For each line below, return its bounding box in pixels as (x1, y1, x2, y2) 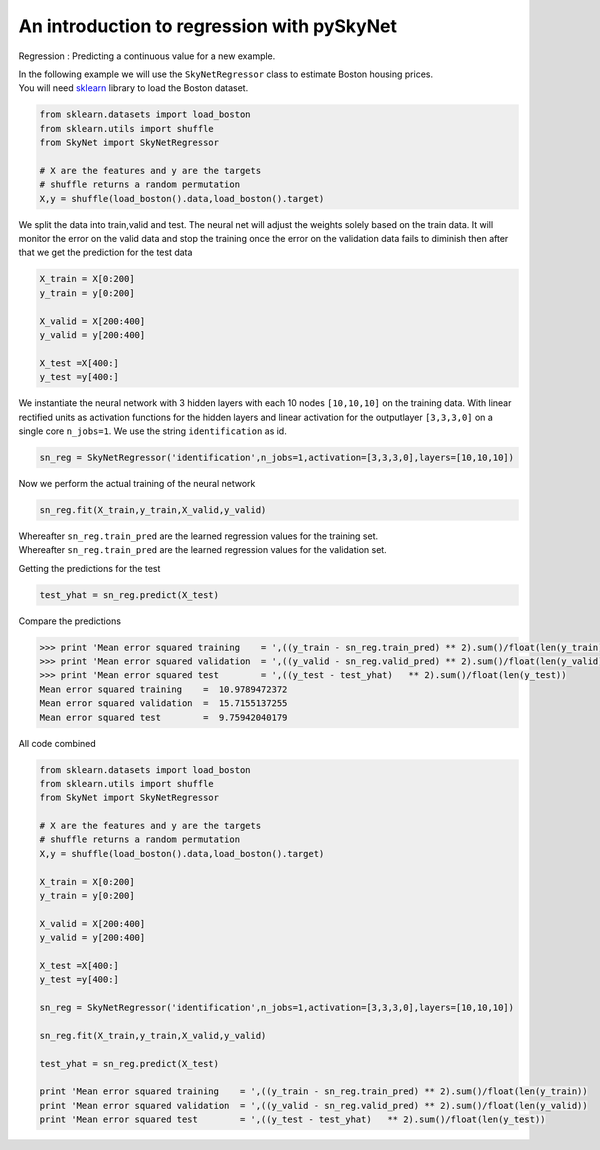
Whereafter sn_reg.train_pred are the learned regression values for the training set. (18, 530, 379, 542)
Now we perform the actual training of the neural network (18, 477, 256, 489)
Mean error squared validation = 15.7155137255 (39, 698, 288, 709)
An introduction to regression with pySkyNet (18, 15, 397, 37)
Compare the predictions (18, 615, 122, 627)
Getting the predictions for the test (18, 562, 161, 574)
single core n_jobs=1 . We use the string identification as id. (18, 425, 287, 437)
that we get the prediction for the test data (18, 246, 193, 259)
